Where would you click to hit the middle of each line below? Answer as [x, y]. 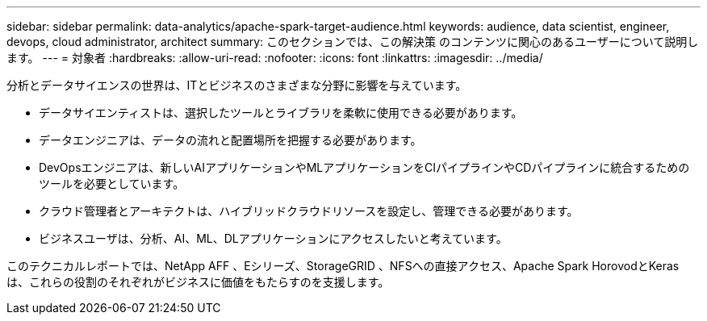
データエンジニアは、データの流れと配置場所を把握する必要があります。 [230, 140]
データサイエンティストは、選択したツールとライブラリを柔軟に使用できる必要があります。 [281, 113]
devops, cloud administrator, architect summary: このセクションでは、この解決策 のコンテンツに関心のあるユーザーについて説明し [353, 42]
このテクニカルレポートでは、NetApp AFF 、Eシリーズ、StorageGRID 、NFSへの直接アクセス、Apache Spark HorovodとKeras [343, 266]
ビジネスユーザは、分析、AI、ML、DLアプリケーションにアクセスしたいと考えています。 [273, 238]
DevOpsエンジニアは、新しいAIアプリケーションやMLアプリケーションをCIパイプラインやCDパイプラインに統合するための [364, 167]
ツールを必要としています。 [112, 183]
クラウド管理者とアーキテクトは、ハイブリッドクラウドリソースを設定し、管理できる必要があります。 [309, 211]
